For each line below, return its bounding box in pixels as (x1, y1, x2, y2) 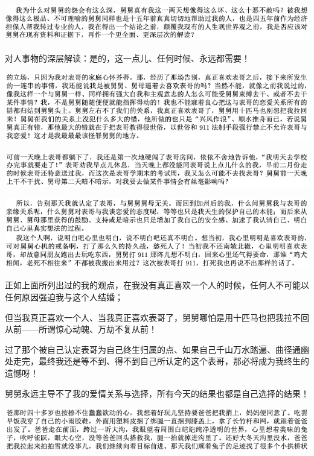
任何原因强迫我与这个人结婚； (5, 291, 123, 303)
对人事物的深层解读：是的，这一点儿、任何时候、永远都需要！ (5, 51, 250, 64)
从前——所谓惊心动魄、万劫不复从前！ (5, 323, 157, 335)
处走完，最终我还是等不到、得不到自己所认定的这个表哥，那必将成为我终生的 (5, 355, 309, 367)
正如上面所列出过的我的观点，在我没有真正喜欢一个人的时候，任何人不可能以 (5, 279, 309, 291)
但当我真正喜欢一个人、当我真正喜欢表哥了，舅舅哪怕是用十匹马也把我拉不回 (5, 311, 309, 323)
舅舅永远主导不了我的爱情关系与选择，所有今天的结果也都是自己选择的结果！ (5, 387, 309, 399)
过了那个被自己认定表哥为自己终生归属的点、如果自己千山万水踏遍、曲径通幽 (5, 343, 309, 355)
